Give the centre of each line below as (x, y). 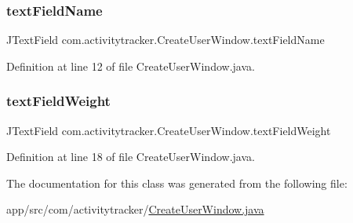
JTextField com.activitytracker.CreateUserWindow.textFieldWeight (169, 130)
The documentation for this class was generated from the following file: (177, 183)
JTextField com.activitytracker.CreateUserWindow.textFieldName (166, 40)
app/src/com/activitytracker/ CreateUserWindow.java (135, 209)
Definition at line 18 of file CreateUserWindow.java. (131, 157)
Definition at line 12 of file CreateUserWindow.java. (131, 66)
